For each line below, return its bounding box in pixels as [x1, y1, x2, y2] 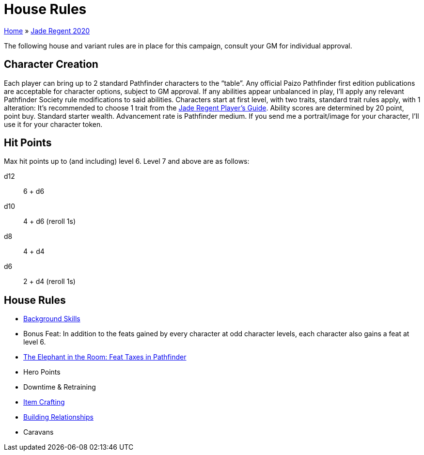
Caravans [23, 428, 54, 437]
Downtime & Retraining [23, 383, 96, 392]
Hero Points [23, 368, 61, 377]
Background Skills [23, 314, 80, 323]
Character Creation [4, 58, 98, 71]
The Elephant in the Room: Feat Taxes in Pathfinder [23, 353, 187, 361]
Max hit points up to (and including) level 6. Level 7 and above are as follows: [4, 157, 250, 166]
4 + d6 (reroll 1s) [23, 217, 76, 226]
